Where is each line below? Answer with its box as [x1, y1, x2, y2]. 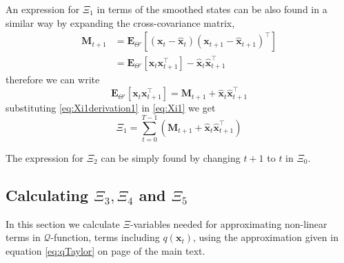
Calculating [6, 184, 89, 205]
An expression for [6, 2, 80, 16]
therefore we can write [6, 72, 100, 86]
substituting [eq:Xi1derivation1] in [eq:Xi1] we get [6, 101, 216, 115]
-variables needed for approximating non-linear [130, 216, 327, 231]
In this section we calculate [6, 216, 120, 231]
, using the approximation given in [193, 230, 338, 244]
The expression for [6, 151, 84, 165]
